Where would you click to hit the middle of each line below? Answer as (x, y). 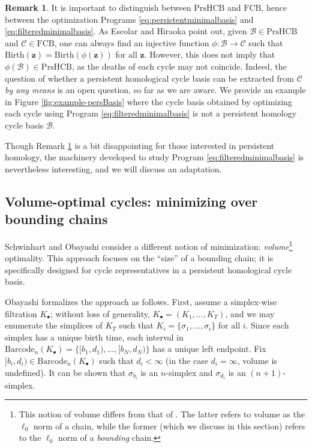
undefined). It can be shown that (65, 372)
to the (30, 437)
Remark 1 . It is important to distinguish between (98, 7)
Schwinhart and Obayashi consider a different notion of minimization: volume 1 (149, 245)
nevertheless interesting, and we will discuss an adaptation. (113, 168)
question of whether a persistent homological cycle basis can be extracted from (149, 78)
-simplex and (189, 372)
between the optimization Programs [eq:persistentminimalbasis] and (129, 19)
